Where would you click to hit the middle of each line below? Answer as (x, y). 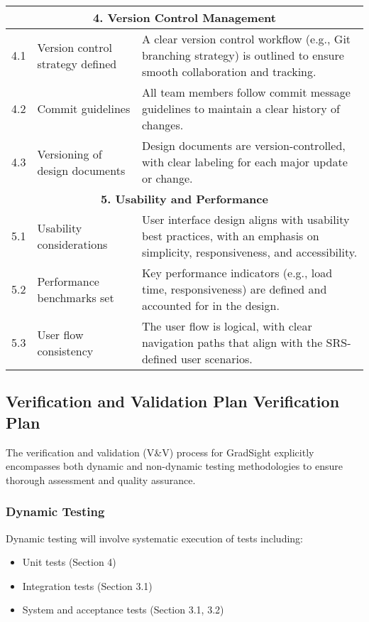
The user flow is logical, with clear (227, 326)
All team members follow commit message (246, 92)
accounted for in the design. (210, 305)
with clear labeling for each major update (244, 162)
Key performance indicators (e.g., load (237, 273)
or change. (167, 178)
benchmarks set (76, 297)
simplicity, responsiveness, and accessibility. (249, 252)
